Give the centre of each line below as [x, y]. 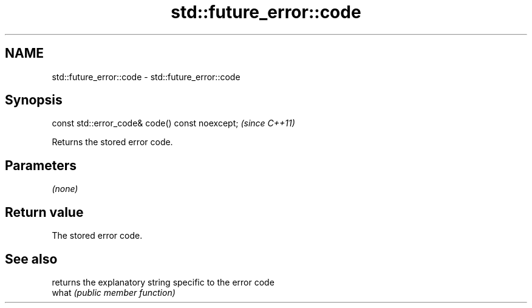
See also [31, 259]
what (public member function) [114, 292]
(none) [65, 189]
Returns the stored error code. [112, 142]
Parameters [41, 165]
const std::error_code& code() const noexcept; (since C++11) [173, 123]
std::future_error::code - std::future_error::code [146, 77]
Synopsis [34, 100]
